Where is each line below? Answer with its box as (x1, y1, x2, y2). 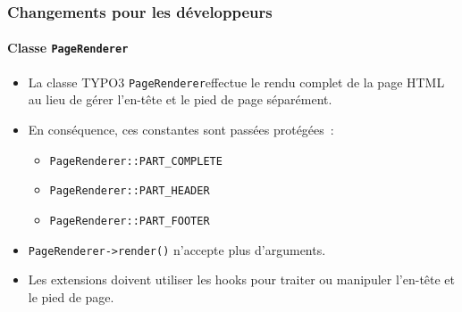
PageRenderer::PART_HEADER (49, 185, 210, 198)
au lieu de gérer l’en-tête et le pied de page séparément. (28, 90, 332, 109)
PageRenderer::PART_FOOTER (49, 214, 210, 227)
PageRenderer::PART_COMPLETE (49, 154, 223, 168)
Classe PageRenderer (7, 38, 129, 57)
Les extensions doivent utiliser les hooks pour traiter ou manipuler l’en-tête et (28, 270, 456, 289)
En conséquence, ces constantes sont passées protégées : (28, 119, 334, 138)
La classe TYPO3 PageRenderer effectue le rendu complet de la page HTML (28, 72, 445, 91)
